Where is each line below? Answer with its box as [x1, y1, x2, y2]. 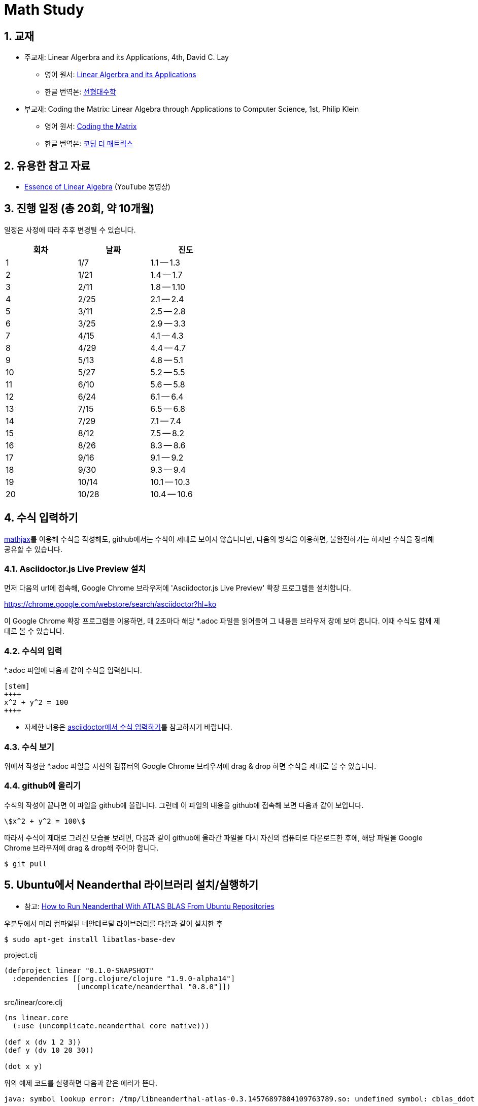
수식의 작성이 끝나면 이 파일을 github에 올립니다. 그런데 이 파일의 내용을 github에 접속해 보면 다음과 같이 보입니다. [4, 800, 364, 809]
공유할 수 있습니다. [4, 544, 62, 554]
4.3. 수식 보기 [4, 741, 54, 752]
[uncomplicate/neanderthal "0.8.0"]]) [77, 982, 231, 991]
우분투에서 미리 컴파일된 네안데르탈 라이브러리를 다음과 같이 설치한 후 [4, 919, 223, 928]
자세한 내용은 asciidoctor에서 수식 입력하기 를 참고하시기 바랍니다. [24, 723, 232, 732]
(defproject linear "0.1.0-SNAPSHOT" [4, 966, 154, 974]
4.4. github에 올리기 [4, 780, 81, 791]
